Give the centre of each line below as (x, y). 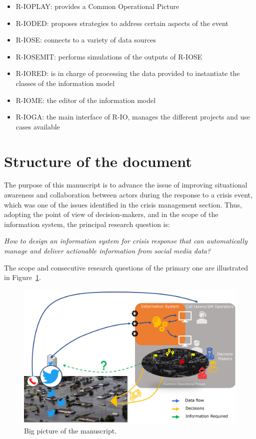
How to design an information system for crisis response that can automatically (126, 241)
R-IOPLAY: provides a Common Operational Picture (97, 6)
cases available (38, 126)
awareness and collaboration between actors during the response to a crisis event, (128, 195)
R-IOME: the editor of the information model (86, 100)
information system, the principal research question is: (87, 224)
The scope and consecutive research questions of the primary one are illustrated (126, 267)
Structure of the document (98, 161)
